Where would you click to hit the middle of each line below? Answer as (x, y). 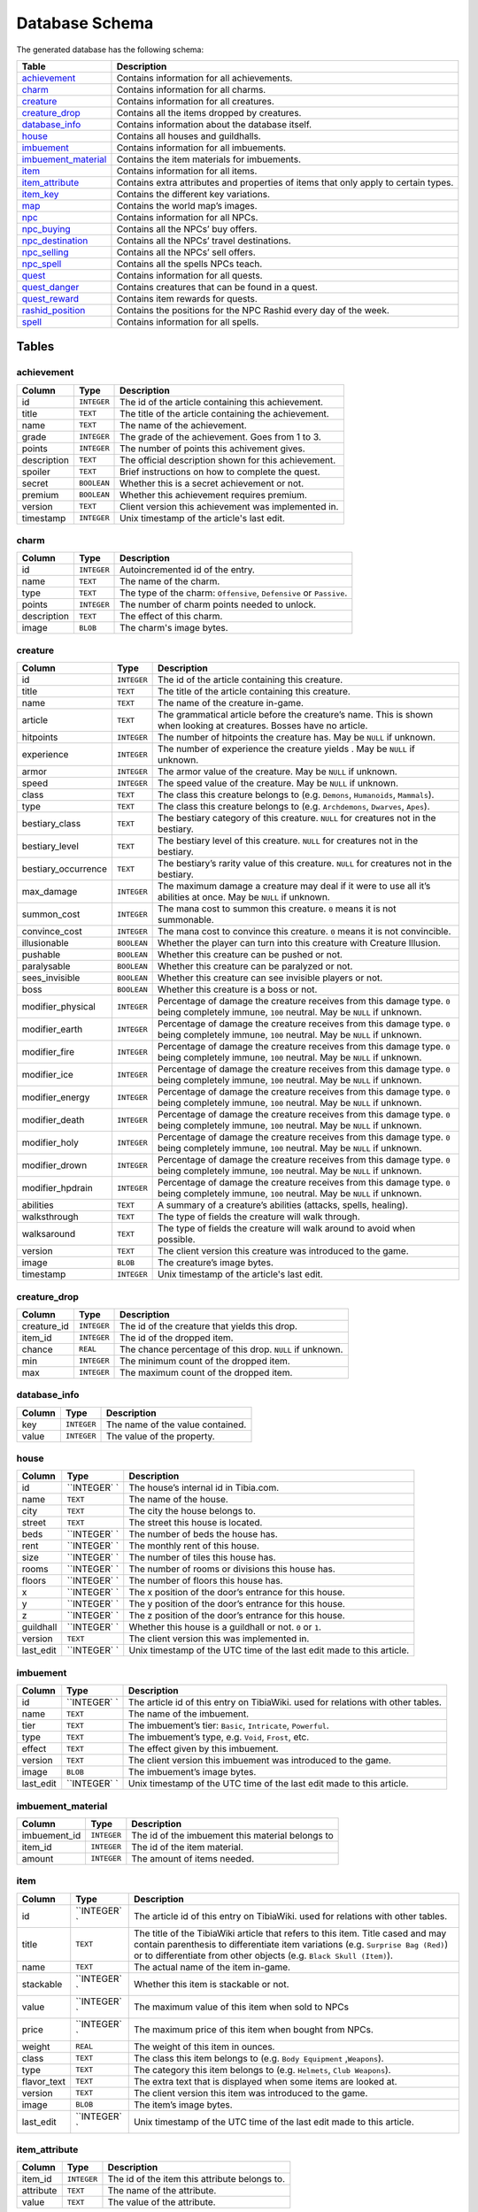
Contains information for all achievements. (204, 78)
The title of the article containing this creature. (254, 692)
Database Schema (85, 23)
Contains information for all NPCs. (187, 217)
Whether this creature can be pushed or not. (250, 955)
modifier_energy (56, 1097)
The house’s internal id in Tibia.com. (204, 1488)
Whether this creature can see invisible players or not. (270, 978)
